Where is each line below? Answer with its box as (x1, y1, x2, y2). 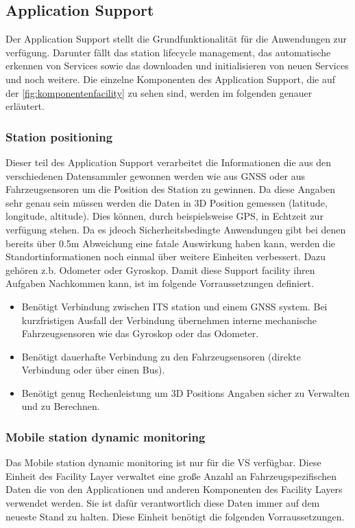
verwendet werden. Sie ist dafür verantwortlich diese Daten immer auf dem (5, 496, 320, 510)
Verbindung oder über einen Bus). (21, 363, 165, 377)
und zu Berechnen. (21, 399, 100, 413)
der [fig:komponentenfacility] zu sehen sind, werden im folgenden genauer (5, 85, 313, 100)
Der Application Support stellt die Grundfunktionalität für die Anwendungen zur (5, 32, 347, 46)
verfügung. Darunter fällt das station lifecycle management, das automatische (5, 45, 331, 59)
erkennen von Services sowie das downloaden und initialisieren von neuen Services (5, 58, 349, 73)
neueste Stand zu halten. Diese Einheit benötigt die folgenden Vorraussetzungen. (5, 509, 345, 523)
